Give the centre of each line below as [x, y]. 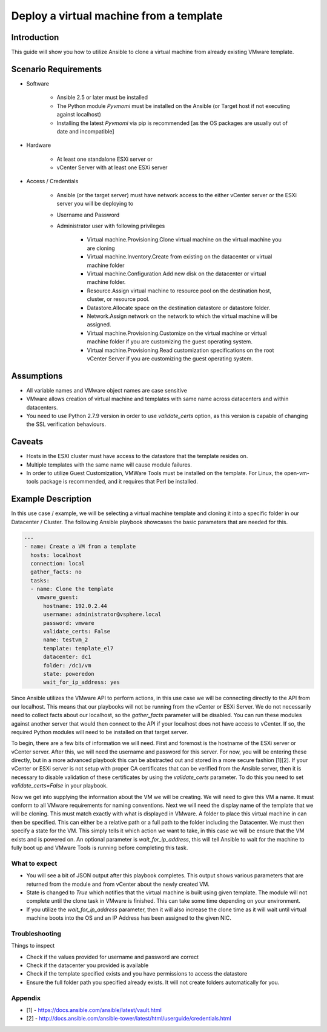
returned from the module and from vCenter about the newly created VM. [118, 884]
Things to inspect [33, 946]
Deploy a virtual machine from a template [117, 16]
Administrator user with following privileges [111, 226]
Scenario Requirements [57, 69]
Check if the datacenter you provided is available [88, 965]
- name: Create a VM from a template [80, 547]
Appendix [26, 998]
